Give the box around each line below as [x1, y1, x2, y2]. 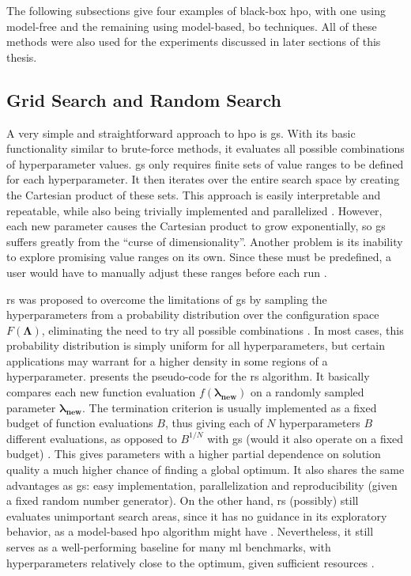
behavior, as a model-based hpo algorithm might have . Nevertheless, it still [6, 523, 374, 540]
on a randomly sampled [250, 384, 364, 400]
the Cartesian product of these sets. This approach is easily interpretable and [6, 186, 381, 203]
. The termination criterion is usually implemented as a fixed [81, 399, 377, 415]
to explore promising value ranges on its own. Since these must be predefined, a [6, 248, 392, 265]
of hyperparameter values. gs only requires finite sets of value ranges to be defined [6, 155, 404, 172]
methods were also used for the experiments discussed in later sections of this [6, 33, 381, 50]
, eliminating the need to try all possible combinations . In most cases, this [41, 321, 404, 338]
